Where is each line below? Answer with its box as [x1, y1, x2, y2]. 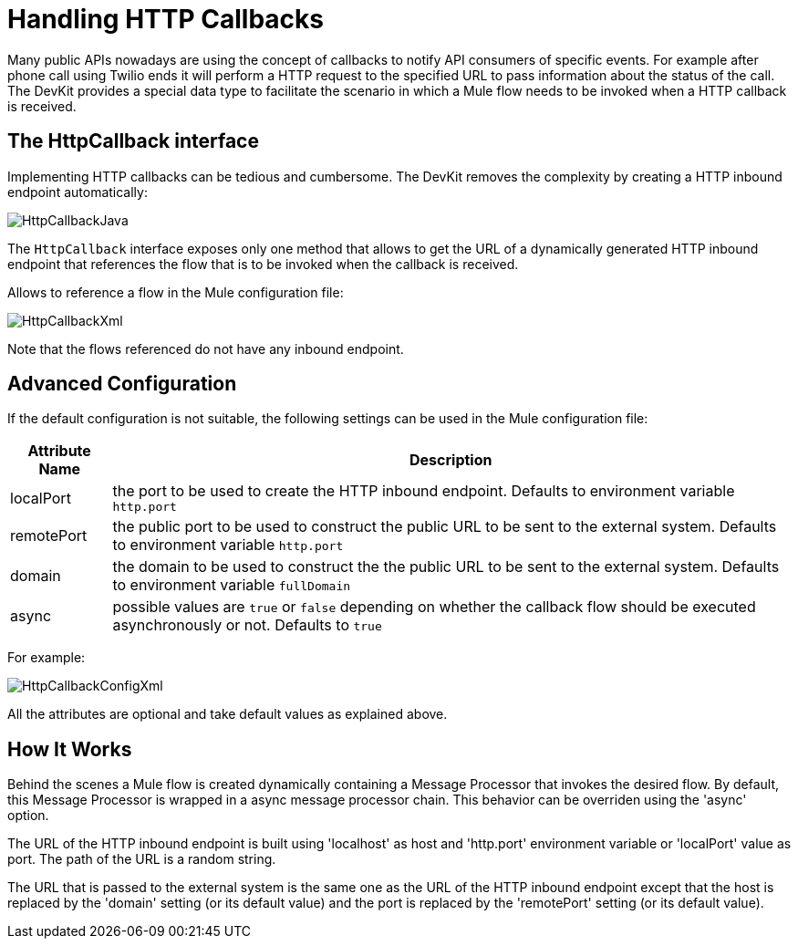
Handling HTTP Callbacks [7, 4, 324, 35]
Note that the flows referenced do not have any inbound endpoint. [7, 340, 404, 357]
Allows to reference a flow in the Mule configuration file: [7, 284, 344, 300]
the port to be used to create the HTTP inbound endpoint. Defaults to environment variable [112, 482, 735, 501]
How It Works [7, 737, 132, 761]
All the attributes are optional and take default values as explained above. [7, 706, 448, 722]
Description [409, 451, 492, 470]
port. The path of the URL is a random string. [7, 851, 276, 868]
